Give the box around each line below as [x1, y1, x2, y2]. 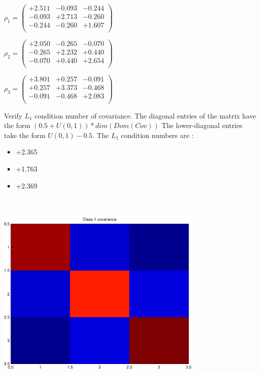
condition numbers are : [121, 129, 194, 140]
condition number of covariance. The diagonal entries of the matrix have [34, 110, 256, 120]
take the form [4, 129, 45, 140]
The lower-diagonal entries [161, 120, 242, 130]
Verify [4, 110, 22, 120]
